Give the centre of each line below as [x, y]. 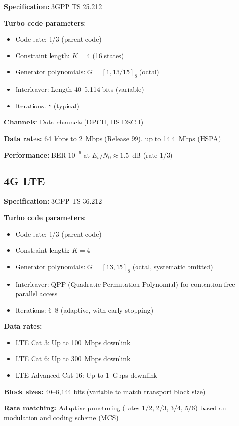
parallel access [36, 293]
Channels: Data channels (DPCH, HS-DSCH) [74, 122]
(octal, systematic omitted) [173, 266]
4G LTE [25, 181]
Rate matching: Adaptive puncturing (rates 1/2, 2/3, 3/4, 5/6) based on [115, 408]
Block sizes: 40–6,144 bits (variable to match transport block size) [105, 391]
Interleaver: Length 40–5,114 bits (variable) [80, 89]
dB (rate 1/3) [153, 154]
